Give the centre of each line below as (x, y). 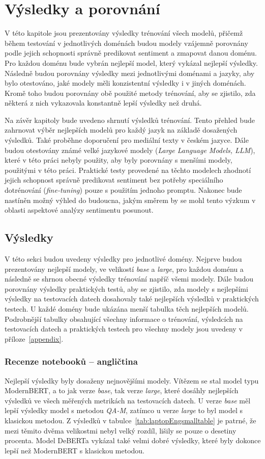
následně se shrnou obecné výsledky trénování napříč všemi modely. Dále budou (129, 279)
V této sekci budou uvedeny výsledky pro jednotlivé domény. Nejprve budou (123, 259)
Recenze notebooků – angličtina (71, 361)
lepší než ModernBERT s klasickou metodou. (75, 450)
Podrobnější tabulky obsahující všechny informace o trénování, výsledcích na (124, 318)
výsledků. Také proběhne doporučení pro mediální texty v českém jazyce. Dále (127, 140)
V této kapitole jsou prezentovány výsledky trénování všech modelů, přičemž (124, 33)
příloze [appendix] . (34, 338)
